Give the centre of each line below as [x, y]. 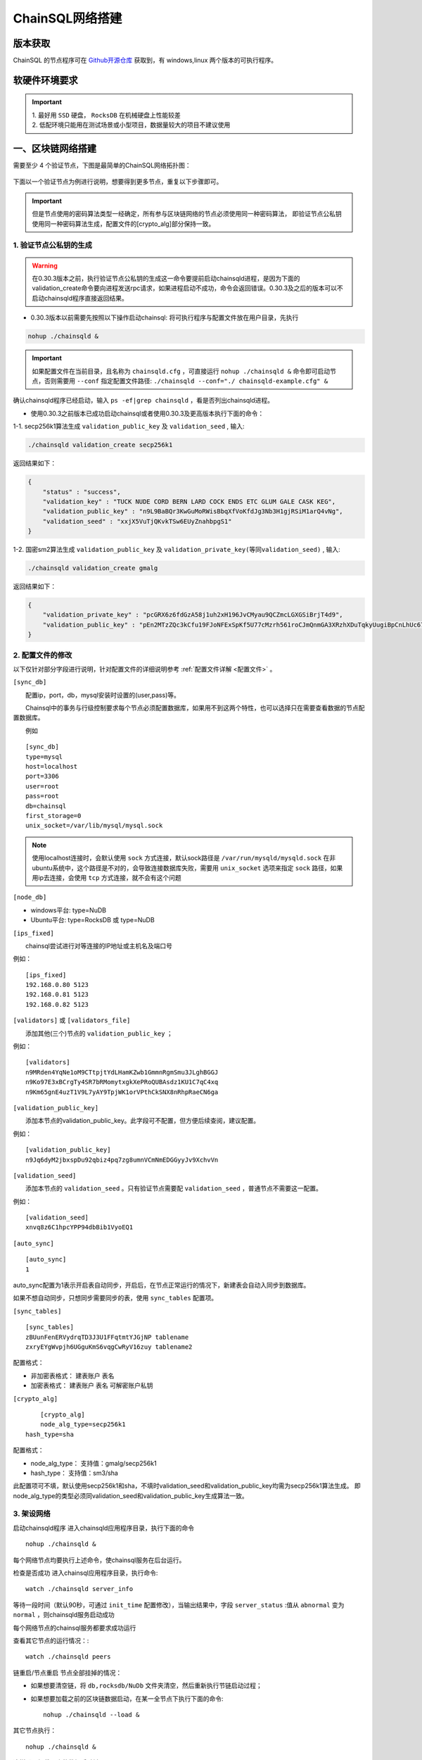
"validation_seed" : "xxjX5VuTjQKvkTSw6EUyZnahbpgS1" [137, 521]
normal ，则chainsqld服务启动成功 [64, 1615]
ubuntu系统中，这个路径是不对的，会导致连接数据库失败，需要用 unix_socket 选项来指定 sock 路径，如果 [187, 868]
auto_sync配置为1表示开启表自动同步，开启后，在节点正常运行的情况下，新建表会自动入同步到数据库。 [161, 1286]
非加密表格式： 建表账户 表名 [72, 1376]
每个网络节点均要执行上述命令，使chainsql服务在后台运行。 [99, 1560]
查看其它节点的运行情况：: [51, 1640]
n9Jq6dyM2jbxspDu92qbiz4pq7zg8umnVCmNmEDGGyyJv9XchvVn [122, 1159]
